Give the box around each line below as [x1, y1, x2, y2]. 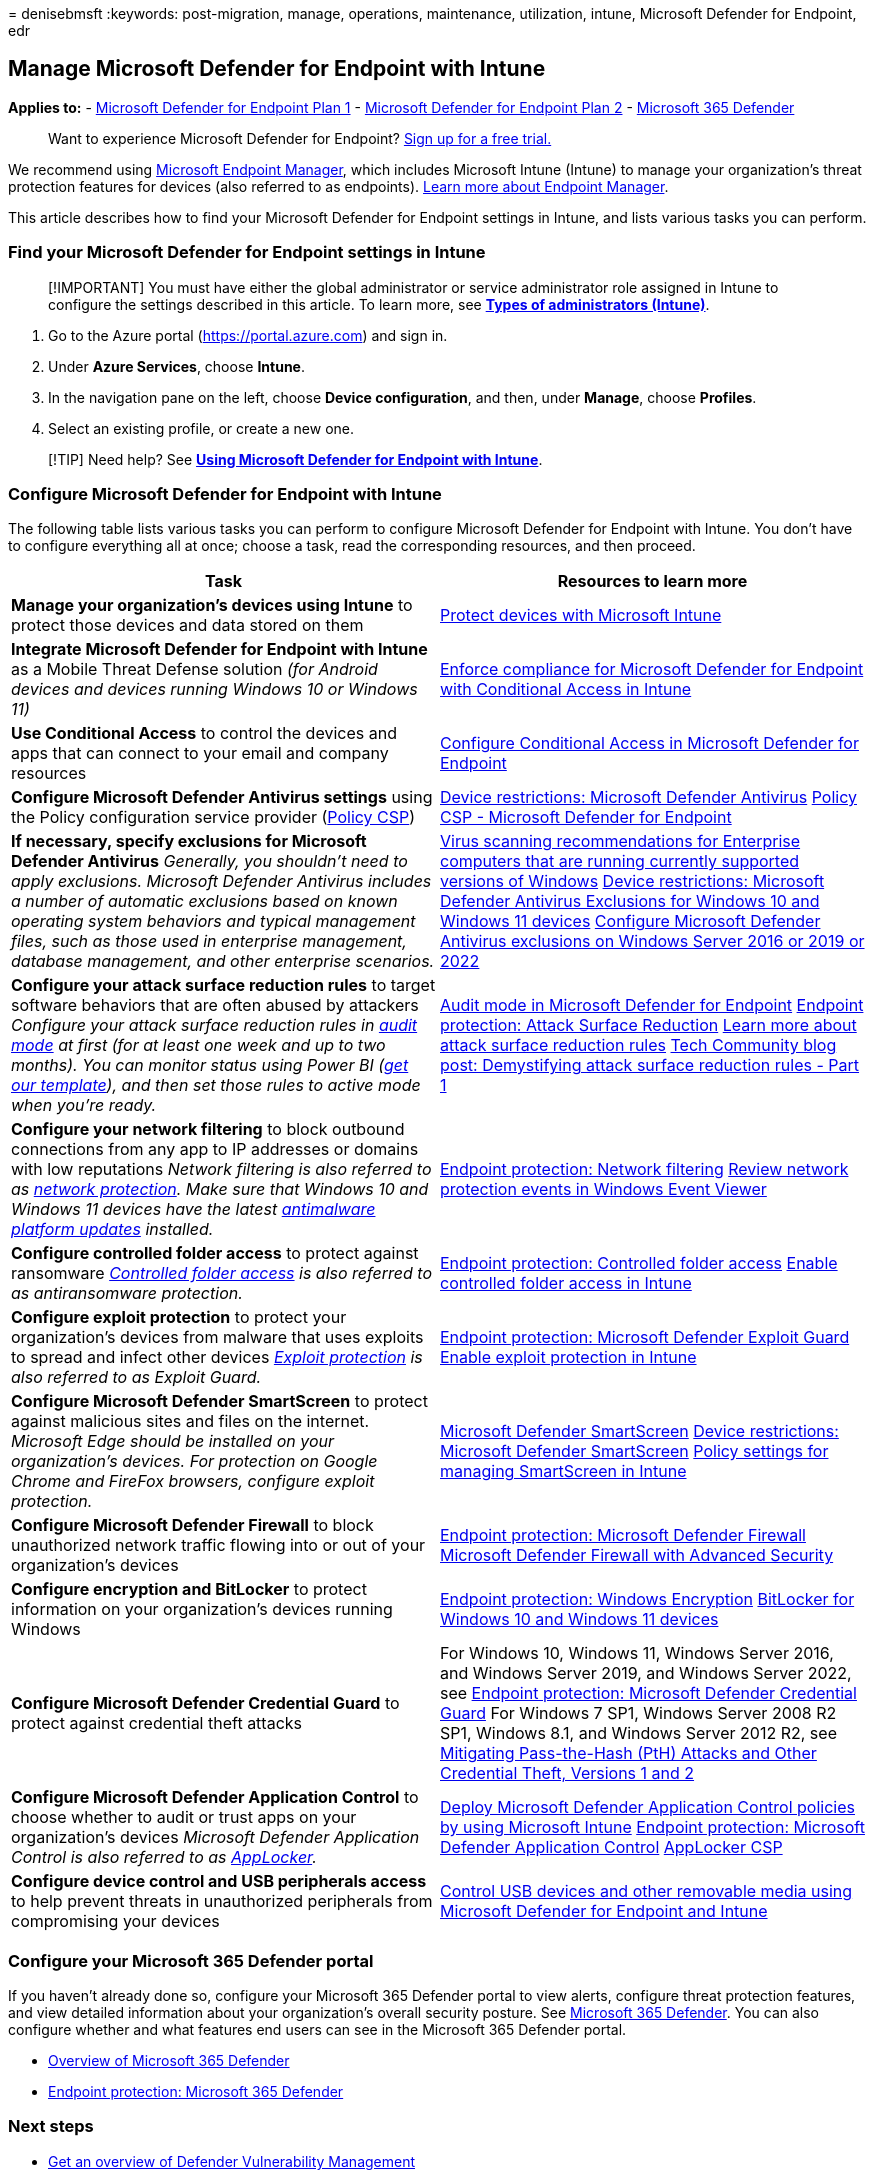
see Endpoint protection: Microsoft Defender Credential [440, 1683, 857, 1704]
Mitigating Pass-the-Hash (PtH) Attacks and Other [440, 1743, 817, 1764]
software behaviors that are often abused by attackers [11, 995, 419, 1016]
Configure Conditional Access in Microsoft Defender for [440, 733, 859, 754]
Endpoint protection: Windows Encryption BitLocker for [440, 1589, 855, 1610]
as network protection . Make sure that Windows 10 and [11, 1179, 429, 1200]
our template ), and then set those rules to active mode [11, 1075, 421, 1096]
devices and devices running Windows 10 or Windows [11, 679, 418, 700]
